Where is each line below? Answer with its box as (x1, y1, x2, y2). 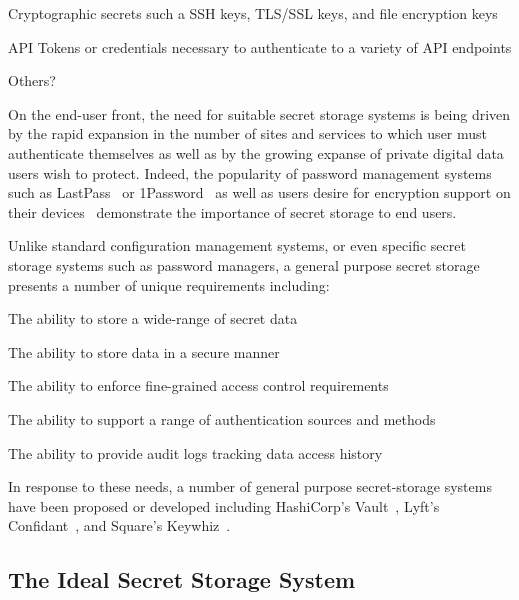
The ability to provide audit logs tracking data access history (8, 442, 383, 463)
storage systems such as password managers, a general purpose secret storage (8, 254, 480, 275)
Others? (8, 70, 56, 91)
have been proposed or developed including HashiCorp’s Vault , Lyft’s (8, 495, 440, 516)
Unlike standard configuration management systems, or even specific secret (8, 235, 466, 256)
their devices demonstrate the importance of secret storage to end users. (8, 201, 457, 222)
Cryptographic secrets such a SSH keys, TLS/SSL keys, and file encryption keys (8, 3, 498, 23)
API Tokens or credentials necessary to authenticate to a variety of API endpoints (8, 36, 512, 57)
